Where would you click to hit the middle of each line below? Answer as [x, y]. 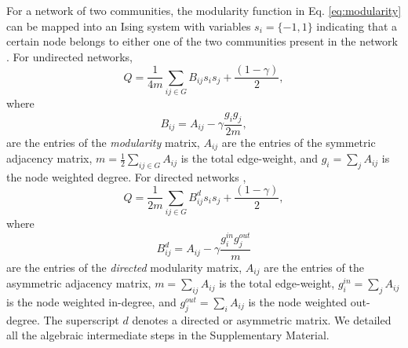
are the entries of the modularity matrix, [103, 142]
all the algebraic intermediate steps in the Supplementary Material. [168, 335]
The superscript [81, 319]
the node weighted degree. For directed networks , [126, 176]
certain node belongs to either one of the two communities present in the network [202, 41]
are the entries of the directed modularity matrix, [124, 267]
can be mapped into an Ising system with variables [129, 26]
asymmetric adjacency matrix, [79, 283]
